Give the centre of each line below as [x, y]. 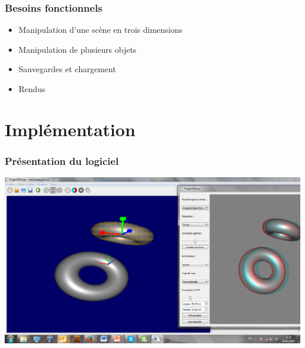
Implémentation [70, 129]
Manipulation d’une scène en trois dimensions [100, 30]
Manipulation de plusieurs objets [77, 49]
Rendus [32, 89]
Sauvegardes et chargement [67, 69]
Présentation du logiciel [62, 161]
